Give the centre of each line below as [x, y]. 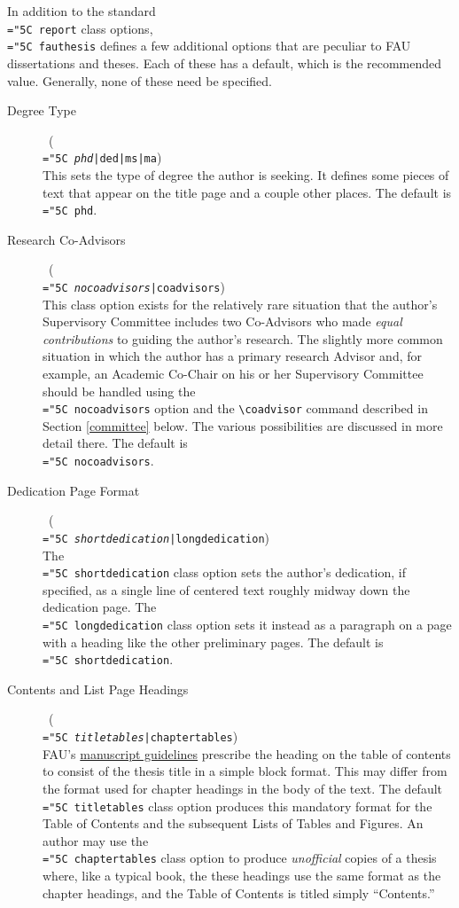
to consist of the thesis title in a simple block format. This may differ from [245, 771]
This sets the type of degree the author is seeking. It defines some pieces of [246, 174]
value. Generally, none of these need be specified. [140, 80]
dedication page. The [100, 607]
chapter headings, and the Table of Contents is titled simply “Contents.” [239, 892]
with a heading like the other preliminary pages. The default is [213, 642]
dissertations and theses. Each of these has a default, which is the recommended [225, 63]
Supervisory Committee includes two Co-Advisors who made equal [222, 321]
